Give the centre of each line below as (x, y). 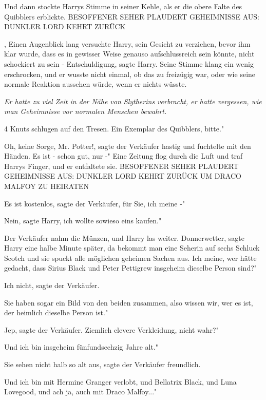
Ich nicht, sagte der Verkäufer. (52, 285)
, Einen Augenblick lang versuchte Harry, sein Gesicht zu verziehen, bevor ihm (127, 43)
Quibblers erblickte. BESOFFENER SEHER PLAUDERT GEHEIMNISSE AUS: (132, 16)
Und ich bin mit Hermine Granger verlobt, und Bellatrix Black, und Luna (120, 381)
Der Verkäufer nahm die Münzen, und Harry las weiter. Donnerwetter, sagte (124, 237)
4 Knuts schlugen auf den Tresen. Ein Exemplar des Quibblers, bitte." (114, 128)
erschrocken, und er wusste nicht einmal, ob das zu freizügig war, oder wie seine (130, 74)
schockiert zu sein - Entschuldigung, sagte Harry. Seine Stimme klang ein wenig (129, 63)
